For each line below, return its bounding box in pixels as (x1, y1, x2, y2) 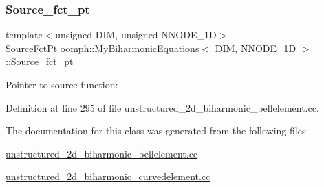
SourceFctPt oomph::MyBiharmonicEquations (6, 40, 199, 55)
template (6, 27, 43, 42)
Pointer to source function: (6, 77, 118, 91)
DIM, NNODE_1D (215, 40, 296, 55)
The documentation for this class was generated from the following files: (6, 123, 309, 138)
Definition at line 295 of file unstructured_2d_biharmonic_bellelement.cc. (6, 100, 319, 114)
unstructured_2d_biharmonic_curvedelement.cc (6, 169, 210, 184)
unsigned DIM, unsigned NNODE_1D (55, 27, 217, 42)
